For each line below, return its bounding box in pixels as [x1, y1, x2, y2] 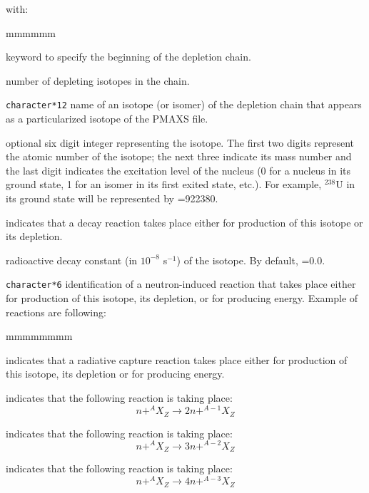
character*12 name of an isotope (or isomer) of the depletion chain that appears [6, 97, 362, 112]
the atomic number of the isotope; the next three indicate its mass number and [6, 149, 352, 164]
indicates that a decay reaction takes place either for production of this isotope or [6, 214, 363, 229]
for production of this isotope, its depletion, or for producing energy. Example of [6, 291, 358, 306]
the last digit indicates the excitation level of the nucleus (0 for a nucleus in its [6, 162, 351, 177]
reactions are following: [6, 304, 106, 319]
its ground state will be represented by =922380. [6, 191, 218, 205]
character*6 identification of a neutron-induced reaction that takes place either [6, 276, 356, 291]
